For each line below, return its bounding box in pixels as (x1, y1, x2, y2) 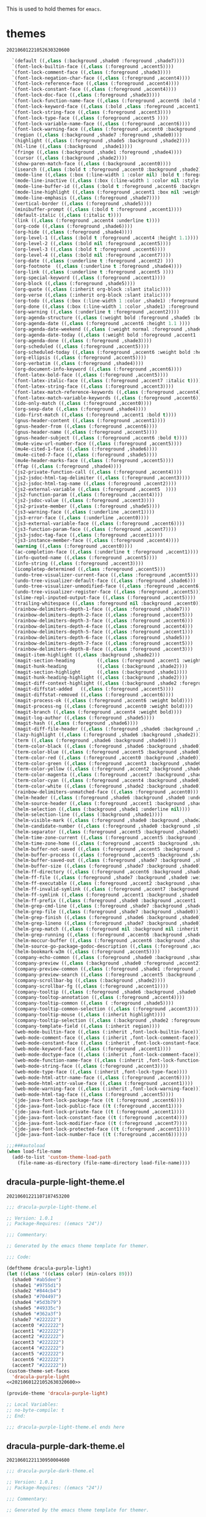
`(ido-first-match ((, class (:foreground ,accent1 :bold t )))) (12, 412, 177, 418)
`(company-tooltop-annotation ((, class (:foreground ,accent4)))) (12, 995, 185, 1001)
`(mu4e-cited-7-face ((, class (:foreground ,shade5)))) (12, 452, 158, 458)
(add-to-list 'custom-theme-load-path (12, 1154, 112, 1161)
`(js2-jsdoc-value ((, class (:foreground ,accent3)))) (12, 498, 155, 504)
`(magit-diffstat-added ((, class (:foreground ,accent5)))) (12, 686, 174, 692)
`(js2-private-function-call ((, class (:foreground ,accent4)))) (12, 469, 183, 475)
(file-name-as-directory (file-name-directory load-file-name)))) (17, 1159, 191, 1166)
